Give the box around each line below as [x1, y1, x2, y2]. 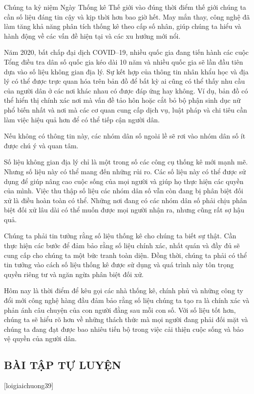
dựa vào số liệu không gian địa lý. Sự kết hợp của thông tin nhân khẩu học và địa [4, 66, 249, 76]
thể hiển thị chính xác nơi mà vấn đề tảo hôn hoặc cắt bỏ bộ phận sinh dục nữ [4, 95, 241, 105]
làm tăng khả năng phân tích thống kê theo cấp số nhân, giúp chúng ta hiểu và [4, 21, 241, 31]
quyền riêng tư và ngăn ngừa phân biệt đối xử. [4, 269, 144, 279]
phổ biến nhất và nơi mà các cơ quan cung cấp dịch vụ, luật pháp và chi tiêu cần [4, 104, 247, 115]
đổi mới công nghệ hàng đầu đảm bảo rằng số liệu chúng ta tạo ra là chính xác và [4, 295, 250, 305]
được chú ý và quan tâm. [4, 140, 79, 150]
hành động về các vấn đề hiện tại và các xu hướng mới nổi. [4, 30, 181, 41]
